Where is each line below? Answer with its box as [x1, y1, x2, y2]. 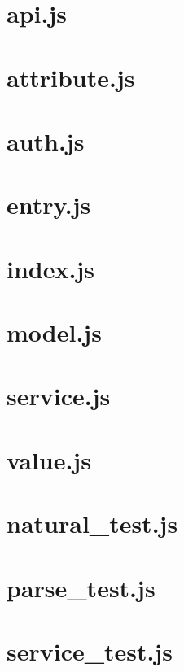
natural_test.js [7, 507, 178, 540]
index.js [7, 251, 94, 285]
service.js [7, 379, 111, 412]
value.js [7, 443, 91, 476]
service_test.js [7, 634, 173, 667]
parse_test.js [7, 570, 156, 604]
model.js [7, 316, 102, 349]
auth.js [7, 124, 85, 157]
